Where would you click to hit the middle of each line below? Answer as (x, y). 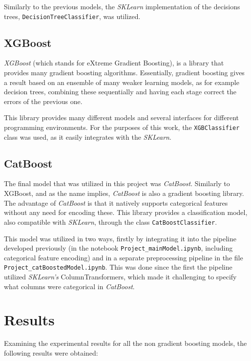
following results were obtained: (51, 352)
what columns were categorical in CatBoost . (69, 286)
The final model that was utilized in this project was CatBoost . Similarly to (117, 183)
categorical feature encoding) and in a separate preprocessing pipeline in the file (124, 257)
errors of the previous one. (43, 101)
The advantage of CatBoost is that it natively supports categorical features (116, 202)
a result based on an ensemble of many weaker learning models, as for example (122, 82)
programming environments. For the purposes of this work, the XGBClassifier (122, 127)
